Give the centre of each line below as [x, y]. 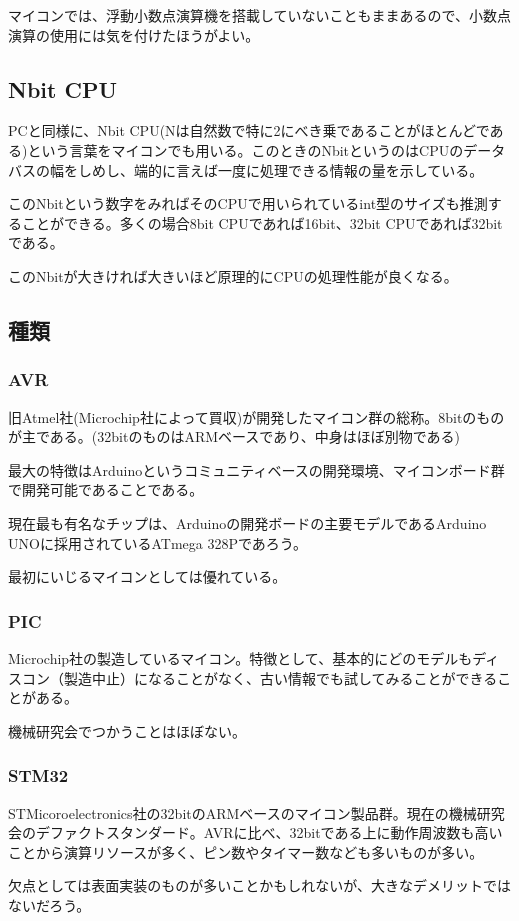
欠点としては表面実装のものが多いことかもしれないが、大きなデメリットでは [260, 885]
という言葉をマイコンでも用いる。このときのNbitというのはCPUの [245, 149]
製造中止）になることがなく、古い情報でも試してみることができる [280, 677]
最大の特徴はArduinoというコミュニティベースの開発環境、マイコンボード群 [256, 469]
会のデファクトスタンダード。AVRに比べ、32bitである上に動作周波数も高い [255, 832]
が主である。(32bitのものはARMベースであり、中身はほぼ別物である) [234, 436]
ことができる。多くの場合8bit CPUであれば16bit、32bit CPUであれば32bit [262, 222]
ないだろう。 [49, 904]
